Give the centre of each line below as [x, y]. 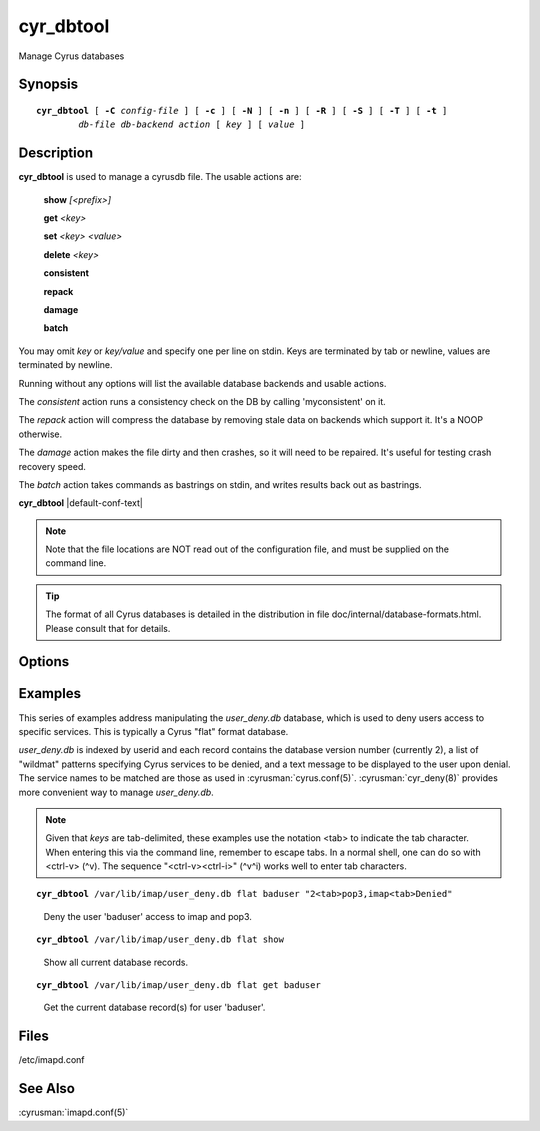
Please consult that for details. [108, 628]
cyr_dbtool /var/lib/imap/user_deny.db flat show [160, 939]
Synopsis [48, 84]
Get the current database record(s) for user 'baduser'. [154, 1007]
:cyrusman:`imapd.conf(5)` [73, 1112]
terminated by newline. [65, 365]
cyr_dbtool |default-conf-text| [81, 503]
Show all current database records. [116, 962]
